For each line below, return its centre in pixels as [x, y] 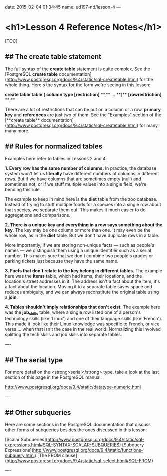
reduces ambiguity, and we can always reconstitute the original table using [82, 292]
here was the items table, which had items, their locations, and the [74, 276]
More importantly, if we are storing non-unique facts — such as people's [80, 245]
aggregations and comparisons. [38, 215]
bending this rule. [23, 189]
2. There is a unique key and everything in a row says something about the [84, 225]
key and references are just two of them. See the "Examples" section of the [83, 115]
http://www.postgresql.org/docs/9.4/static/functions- [88, 450]
